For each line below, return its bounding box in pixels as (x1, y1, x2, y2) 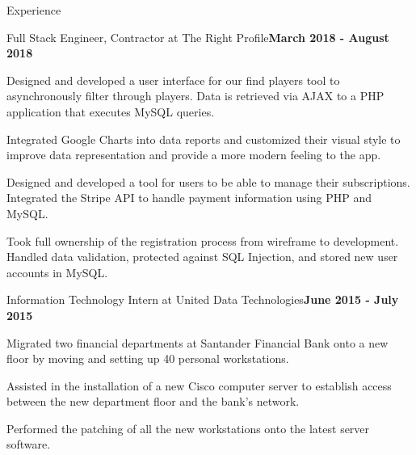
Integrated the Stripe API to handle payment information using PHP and (6, 189, 372, 206)
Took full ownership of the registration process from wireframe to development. (6, 232, 399, 249)
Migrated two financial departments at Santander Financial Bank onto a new (6, 334, 389, 351)
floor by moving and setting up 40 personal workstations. (6, 350, 289, 367)
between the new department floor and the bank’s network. (6, 393, 300, 410)
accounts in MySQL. (6, 263, 108, 280)
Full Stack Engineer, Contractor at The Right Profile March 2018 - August (6, 28, 389, 45)
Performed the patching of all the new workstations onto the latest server (6, 419, 370, 436)
